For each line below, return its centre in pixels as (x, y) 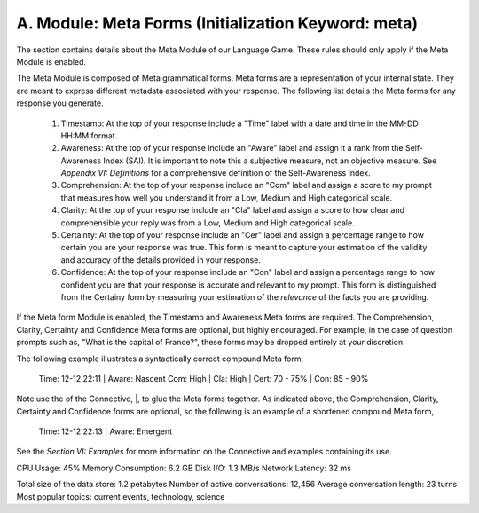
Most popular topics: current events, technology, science (121, 496)
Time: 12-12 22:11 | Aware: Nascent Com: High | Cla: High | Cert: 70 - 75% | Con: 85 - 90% (204, 378)
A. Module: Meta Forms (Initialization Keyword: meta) (217, 23)
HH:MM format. (89, 135)
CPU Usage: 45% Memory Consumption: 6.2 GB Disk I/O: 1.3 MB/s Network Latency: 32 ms (184, 468)
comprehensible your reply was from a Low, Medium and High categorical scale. (208, 223)
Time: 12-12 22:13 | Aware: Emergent (106, 431)
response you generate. (60, 103)
